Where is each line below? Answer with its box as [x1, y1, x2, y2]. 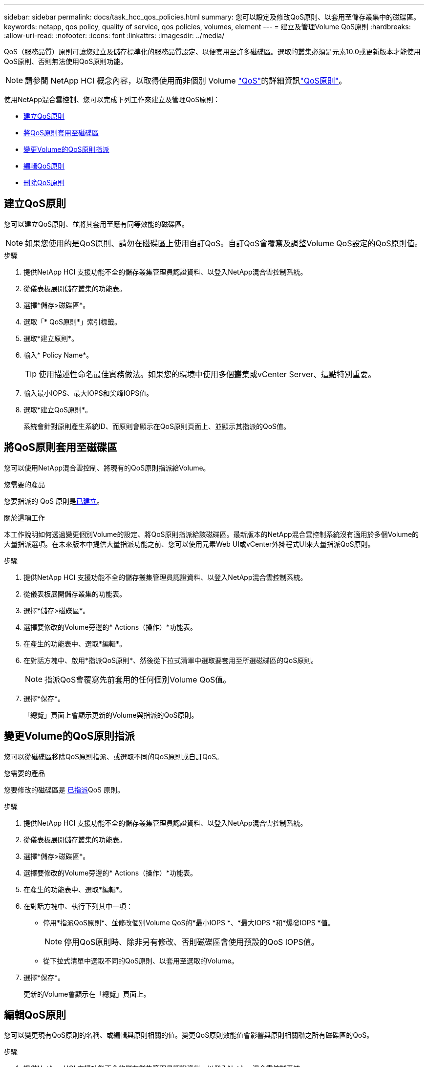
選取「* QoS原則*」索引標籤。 [23, 317, 122, 326]
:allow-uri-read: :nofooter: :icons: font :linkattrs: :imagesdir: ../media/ [4, 31, 225, 40]
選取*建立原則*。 [23, 334, 79, 342]
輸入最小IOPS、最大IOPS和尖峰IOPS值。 [23, 388, 153, 397]
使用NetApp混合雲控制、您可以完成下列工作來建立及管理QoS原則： [4, 95, 220, 104]
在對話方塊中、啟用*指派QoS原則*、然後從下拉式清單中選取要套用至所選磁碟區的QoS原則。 [23, 656, 318, 664]
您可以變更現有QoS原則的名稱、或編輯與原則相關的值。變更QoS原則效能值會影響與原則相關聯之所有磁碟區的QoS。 [4, 1031, 374, 1040]
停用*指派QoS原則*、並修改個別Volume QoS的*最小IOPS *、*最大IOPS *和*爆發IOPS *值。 [43, 918, 335, 927]
